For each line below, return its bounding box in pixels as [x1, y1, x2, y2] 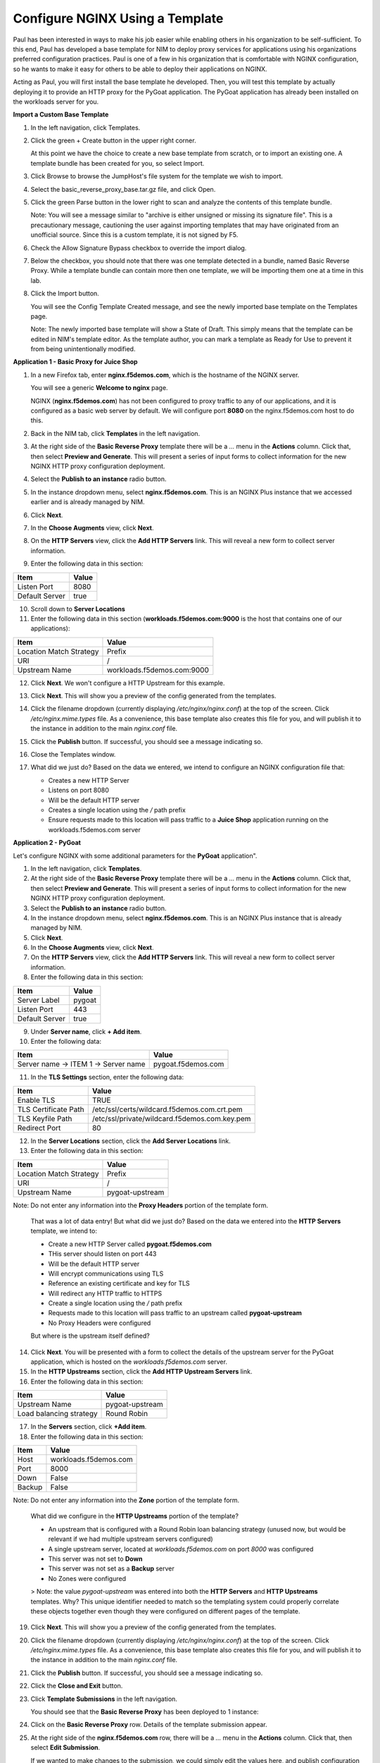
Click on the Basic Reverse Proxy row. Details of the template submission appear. [30, 1721, 267, 1729]
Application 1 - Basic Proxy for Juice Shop [13, 358, 138, 366]
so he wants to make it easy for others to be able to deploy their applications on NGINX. [13, 64, 267, 73]
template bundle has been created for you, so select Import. [30, 159, 205, 167]
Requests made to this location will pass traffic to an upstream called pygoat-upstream [48, 1309, 303, 1317]
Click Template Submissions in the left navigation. [30, 1695, 177, 1703]
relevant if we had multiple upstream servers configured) [48, 1535, 214, 1544]
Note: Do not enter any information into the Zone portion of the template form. [13, 1496, 240, 1504]
